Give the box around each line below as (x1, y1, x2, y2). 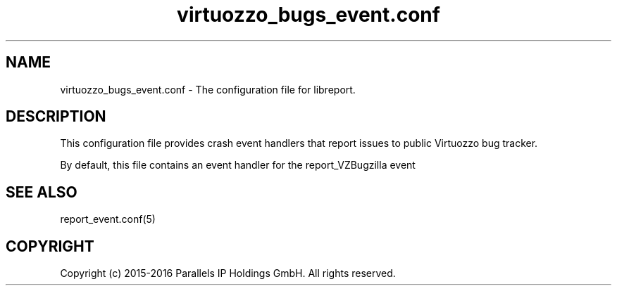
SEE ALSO (6, 183, 77, 201)
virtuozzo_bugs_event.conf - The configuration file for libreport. (60, 83, 356, 96)
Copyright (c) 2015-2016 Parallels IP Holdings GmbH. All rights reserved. (60, 267, 396, 280)
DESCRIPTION (6, 108, 106, 126)
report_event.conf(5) (60, 213, 156, 226)
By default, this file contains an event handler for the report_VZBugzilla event (60, 159, 416, 172)
